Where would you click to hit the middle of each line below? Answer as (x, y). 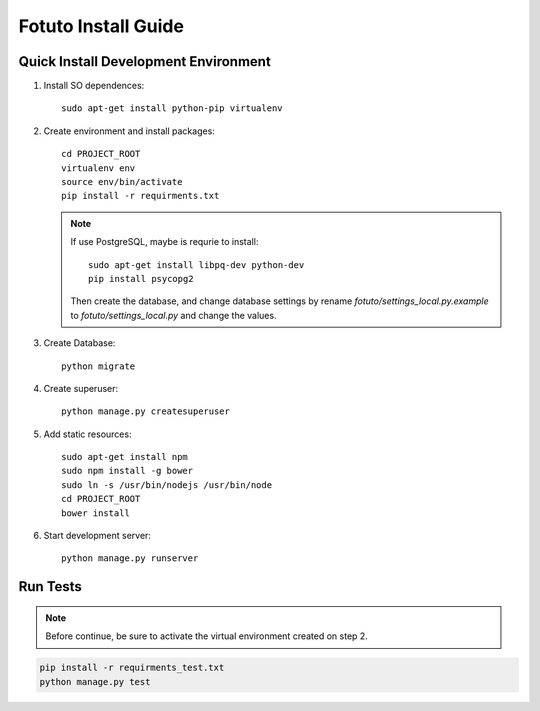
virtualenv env (98, 168)
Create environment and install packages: (129, 131)
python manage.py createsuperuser (145, 411)
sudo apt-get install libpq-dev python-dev (196, 264)
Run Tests (50, 586)
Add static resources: (87, 434)
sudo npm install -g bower (127, 471)
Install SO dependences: (94, 86)
